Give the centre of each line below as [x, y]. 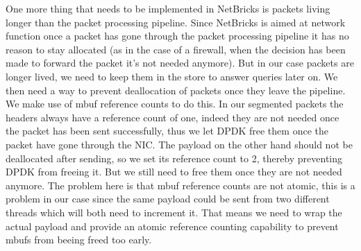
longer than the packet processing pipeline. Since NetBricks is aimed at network [176, 22]
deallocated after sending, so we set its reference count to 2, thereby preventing [174, 158]
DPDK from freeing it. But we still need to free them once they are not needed [174, 172]
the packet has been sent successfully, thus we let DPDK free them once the [167, 131]
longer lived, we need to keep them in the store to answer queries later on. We [172, 76]
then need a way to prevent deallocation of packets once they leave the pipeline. [176, 90]
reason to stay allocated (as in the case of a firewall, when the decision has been [176, 49]
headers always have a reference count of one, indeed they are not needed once [173, 117]
